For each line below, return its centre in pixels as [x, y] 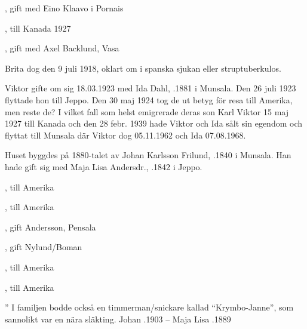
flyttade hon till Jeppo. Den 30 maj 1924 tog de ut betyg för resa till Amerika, [149, 99]
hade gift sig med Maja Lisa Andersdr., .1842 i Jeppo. [104, 166]
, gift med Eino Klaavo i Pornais [64, 8]
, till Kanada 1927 [38, 28]
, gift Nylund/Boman [44, 247]
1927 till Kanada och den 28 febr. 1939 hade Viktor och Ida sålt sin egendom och [154, 123]
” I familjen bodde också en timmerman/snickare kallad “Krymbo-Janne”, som [149, 307]
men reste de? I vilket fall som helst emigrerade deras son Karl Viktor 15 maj [147, 111]
